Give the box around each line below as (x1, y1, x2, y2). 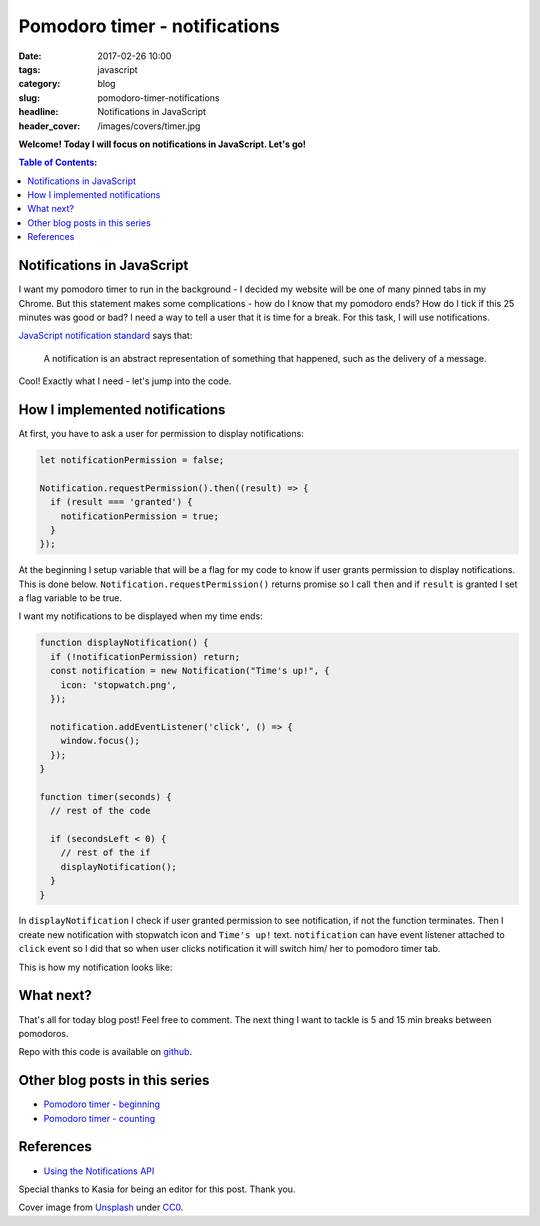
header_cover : (18, 120, 81, 132)
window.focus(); (60, 735, 140, 747)
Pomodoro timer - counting (43, 1112, 156, 1124)
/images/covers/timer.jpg (97, 120, 201, 132)
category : (18, 78, 61, 90)
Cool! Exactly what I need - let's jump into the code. (18, 375, 232, 387)
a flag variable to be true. (18, 592, 122, 604)
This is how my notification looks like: (18, 961, 173, 973)
